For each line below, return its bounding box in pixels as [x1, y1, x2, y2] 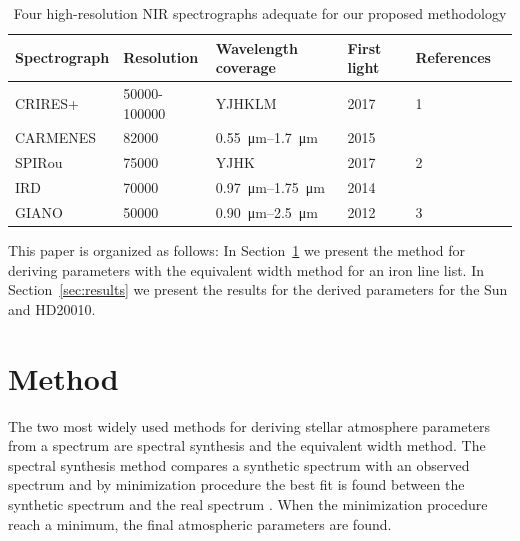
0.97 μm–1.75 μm [215, 177, 325, 198]
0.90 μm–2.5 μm [215, 202, 318, 222]
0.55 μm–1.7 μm [215, 127, 318, 148]
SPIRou [15, 152, 63, 173]
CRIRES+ [15, 92, 79, 113]
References [415, 47, 491, 68]
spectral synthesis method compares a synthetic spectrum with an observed [8, 454, 470, 475]
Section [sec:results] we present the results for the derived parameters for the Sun [8, 279, 508, 300]
